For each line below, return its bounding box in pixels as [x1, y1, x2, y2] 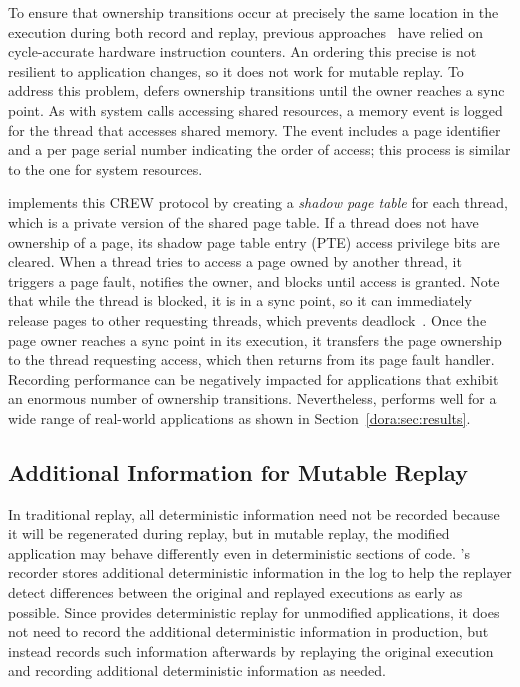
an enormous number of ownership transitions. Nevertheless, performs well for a [8, 388, 497, 409]
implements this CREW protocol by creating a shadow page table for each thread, [8, 192, 508, 213]
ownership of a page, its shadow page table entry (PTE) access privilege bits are [8, 231, 500, 252]
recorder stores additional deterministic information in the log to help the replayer [8, 562, 512, 583]
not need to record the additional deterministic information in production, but [8, 621, 489, 642]
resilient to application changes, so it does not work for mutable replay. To [8, 60, 464, 81]
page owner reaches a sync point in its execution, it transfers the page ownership [8, 329, 502, 350]
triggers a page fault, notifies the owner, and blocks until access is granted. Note [8, 270, 500, 291]
